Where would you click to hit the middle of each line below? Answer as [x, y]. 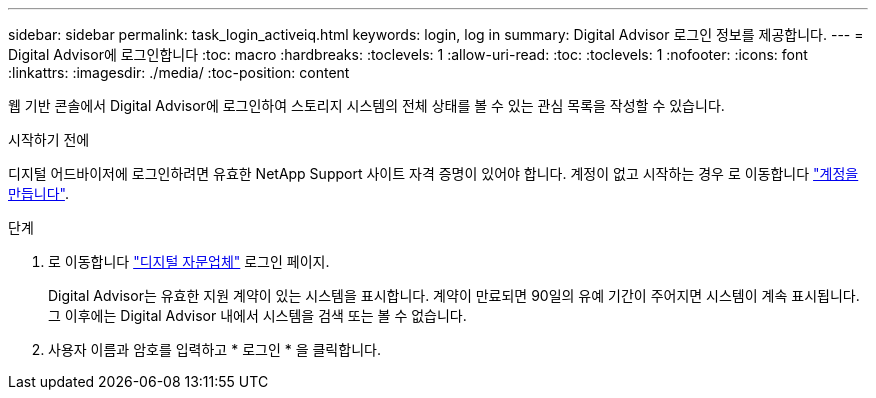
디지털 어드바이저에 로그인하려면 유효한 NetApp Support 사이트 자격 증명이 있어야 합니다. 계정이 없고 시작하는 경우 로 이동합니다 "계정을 [433, 173]
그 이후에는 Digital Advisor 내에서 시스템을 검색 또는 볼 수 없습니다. [257, 315]
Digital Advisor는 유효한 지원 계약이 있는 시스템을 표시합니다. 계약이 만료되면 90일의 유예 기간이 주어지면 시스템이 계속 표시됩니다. [454, 295]
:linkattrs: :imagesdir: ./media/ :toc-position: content [179, 72]
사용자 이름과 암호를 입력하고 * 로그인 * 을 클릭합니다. [214, 349]
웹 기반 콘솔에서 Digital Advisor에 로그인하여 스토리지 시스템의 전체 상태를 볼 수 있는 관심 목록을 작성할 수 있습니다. [366, 105]
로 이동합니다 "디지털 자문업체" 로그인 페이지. [189, 261]
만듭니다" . [38, 193]
